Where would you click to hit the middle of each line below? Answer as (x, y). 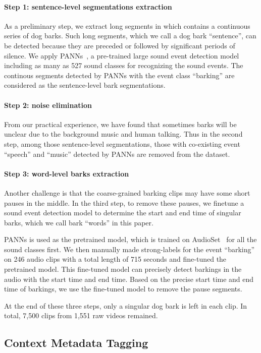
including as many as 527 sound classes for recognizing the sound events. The (124, 65)
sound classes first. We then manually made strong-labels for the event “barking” (129, 249)
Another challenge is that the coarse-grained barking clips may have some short (127, 192)
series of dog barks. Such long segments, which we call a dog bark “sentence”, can (130, 36)
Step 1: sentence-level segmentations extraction (88, 6)
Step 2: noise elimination (48, 105)
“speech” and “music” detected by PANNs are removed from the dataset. (117, 154)
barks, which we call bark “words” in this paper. (79, 222)
